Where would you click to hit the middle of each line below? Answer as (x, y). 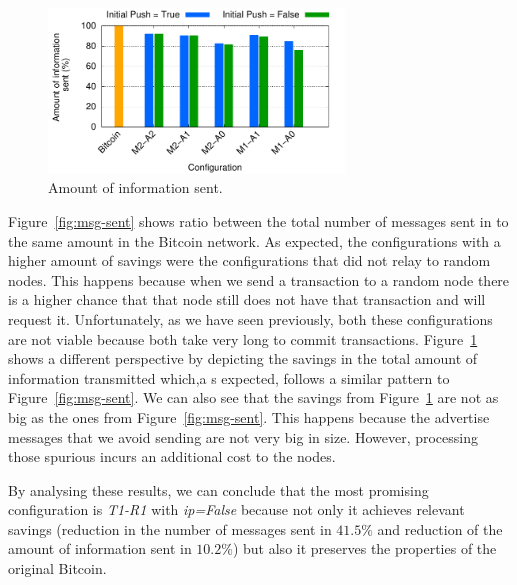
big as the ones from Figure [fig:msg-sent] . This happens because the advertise (249, 416)
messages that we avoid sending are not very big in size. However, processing (243, 436)
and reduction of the (440, 528)
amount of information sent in (100, 548)
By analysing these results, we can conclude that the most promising (218, 489)
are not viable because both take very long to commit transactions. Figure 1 (243, 338)
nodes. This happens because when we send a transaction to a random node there (259, 279)
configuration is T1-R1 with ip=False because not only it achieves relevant (236, 509)
